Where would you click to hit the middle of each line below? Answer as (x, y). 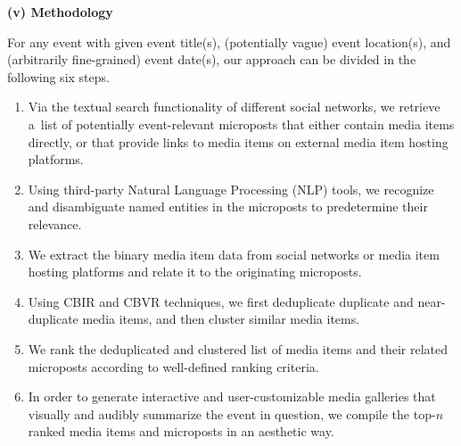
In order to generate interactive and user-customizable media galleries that (232, 396)
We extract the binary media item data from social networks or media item (234, 254)
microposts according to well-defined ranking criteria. (173, 366)
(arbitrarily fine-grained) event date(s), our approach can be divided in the (212, 59)
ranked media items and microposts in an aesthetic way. (181, 431)
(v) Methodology (60, 12)
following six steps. (58, 76)
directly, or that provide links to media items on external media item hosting (238, 141)
